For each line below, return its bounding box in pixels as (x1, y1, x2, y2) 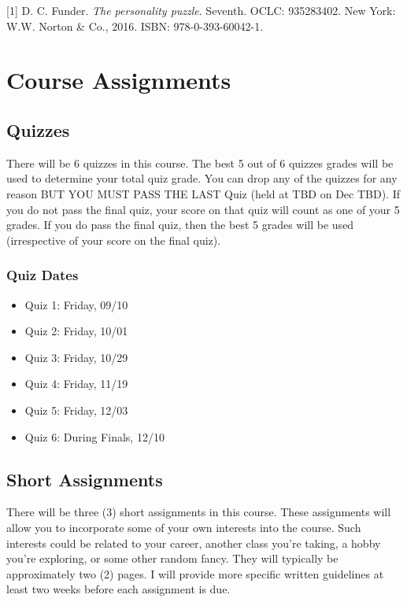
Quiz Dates (6, 265, 79, 285)
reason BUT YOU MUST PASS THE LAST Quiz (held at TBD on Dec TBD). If (6, 185, 401, 201)
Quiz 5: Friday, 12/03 (24, 401, 128, 418)
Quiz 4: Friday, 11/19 (24, 375, 128, 392)
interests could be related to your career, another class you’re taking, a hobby (6, 534, 381, 551)
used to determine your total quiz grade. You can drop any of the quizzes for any (6, 170, 398, 187)
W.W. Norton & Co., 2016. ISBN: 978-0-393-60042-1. (6, 17, 264, 34)
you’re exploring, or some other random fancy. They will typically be (6, 550, 339, 567)
